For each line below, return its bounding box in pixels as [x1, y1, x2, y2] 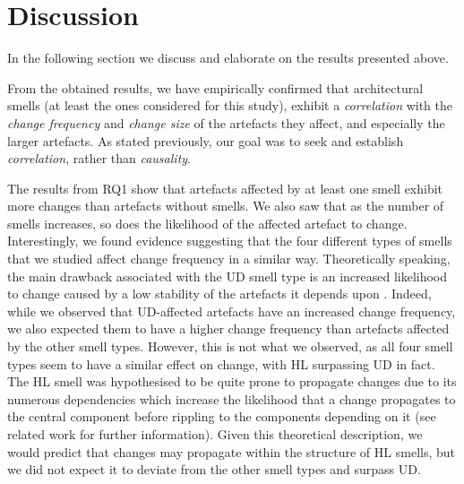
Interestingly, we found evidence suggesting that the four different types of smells [7, 231, 452, 250]
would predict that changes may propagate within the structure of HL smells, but [7, 442, 455, 461]
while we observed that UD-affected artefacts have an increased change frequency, [7, 301, 456, 320]
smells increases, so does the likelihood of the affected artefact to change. [7, 213, 408, 232]
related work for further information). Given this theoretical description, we [7, 425, 423, 443]
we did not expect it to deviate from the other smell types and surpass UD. [7, 460, 421, 479]
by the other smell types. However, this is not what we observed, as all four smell [7, 337, 453, 356]
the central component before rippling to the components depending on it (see [7, 407, 436, 426]
